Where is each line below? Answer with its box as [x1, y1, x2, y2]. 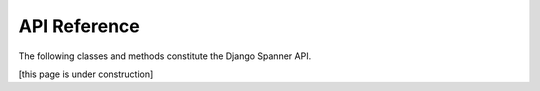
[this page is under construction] [18, 68, 154, 80]
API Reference [18, 15, 140, 37]
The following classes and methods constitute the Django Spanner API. [18, 50, 312, 62]
